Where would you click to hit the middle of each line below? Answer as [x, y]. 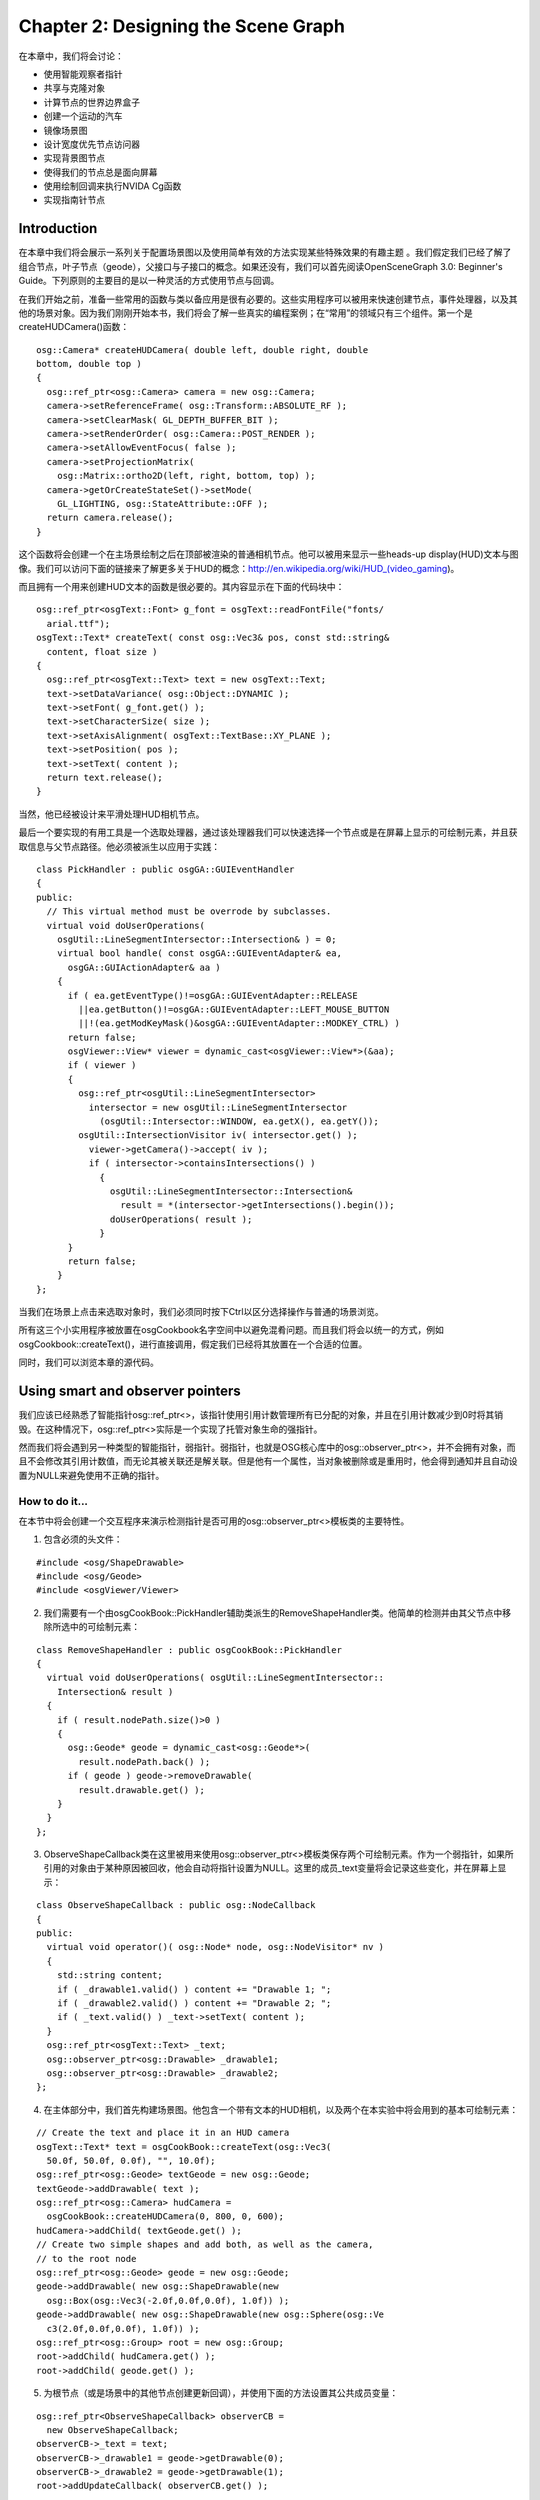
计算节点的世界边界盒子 [91, 102]
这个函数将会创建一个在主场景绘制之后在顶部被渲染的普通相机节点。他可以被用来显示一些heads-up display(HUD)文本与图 [268, 554]
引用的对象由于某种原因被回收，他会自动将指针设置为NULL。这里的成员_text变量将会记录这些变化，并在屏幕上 [270, 1868]
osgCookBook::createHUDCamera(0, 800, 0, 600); [165, 2216]
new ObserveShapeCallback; [112, 2429]
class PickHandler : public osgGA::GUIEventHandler [165, 869]
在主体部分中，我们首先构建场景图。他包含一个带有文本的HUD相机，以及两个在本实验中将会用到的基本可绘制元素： [281, 2109]
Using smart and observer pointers [130, 1391]
